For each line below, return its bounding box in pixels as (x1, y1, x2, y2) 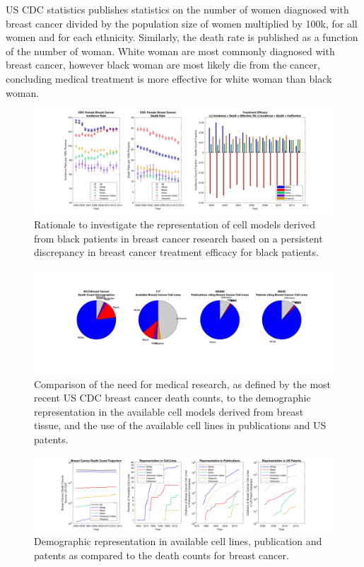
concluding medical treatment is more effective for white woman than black (6, 71, 332, 86)
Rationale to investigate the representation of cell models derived (34, 216, 315, 231)
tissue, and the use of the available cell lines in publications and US (34, 418, 327, 433)
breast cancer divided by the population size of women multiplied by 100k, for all (6, 16, 358, 30)
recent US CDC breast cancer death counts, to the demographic (34, 390, 311, 405)
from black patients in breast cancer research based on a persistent (34, 230, 323, 245)
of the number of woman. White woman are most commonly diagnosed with (6, 43, 335, 58)
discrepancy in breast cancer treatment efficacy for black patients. (34, 245, 319, 259)
